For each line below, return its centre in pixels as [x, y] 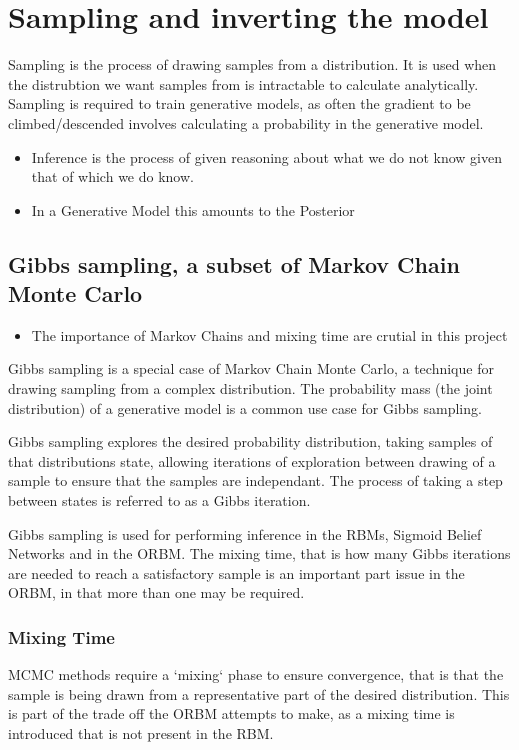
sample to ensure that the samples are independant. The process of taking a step [255, 480]
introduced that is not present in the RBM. [141, 733]
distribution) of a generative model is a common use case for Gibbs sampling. [245, 407]
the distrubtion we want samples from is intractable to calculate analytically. [243, 83]
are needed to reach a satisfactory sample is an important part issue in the [236, 572]
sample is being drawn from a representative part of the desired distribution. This [259, 693]
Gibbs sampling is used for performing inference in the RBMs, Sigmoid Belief [245, 533]
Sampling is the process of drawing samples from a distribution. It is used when [252, 64]
